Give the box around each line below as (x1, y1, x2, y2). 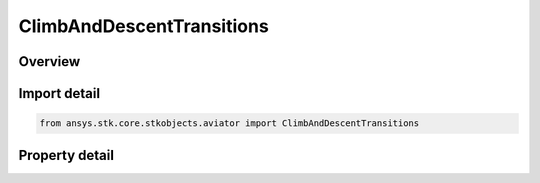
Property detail (18, 146, 115, 164)
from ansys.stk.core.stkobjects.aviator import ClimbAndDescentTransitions (39, 118, 420, 129)
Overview (18, 53, 81, 70)
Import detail (18, 85, 100, 102)
